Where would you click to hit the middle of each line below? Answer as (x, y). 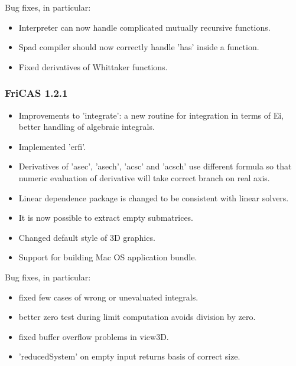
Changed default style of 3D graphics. (87, 237)
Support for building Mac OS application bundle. (108, 257)
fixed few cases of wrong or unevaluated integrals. (108, 297)
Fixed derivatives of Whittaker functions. (93, 66)
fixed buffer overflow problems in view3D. (94, 336)
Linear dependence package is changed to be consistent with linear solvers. (154, 197)
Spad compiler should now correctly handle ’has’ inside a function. (139, 47)
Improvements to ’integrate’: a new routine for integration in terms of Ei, (151, 115)
